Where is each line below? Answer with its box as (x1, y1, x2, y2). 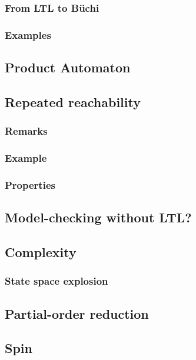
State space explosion (5, 274, 108, 288)
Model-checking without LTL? (5, 208, 192, 226)
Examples (5, 27, 51, 42)
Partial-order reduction (5, 304, 149, 322)
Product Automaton (5, 58, 131, 76)
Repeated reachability (5, 92, 141, 111)
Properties (5, 177, 55, 192)
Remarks (5, 124, 48, 138)
